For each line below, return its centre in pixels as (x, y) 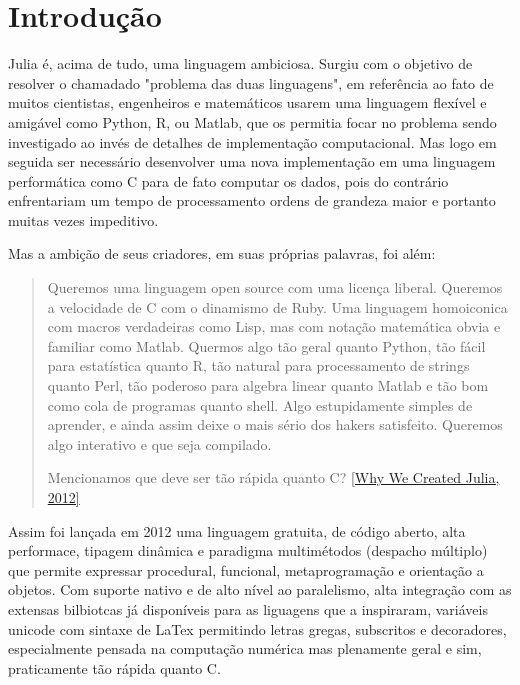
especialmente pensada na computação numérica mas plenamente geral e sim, (245, 648)
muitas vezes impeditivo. (83, 219)
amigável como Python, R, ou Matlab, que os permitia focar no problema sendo (252, 121)
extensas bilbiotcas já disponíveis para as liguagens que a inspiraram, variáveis (248, 608)
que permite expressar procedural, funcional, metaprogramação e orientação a (246, 569)
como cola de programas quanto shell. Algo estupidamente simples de (260, 404)
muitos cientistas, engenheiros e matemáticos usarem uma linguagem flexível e (247, 102)
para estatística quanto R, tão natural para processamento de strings (258, 365)
